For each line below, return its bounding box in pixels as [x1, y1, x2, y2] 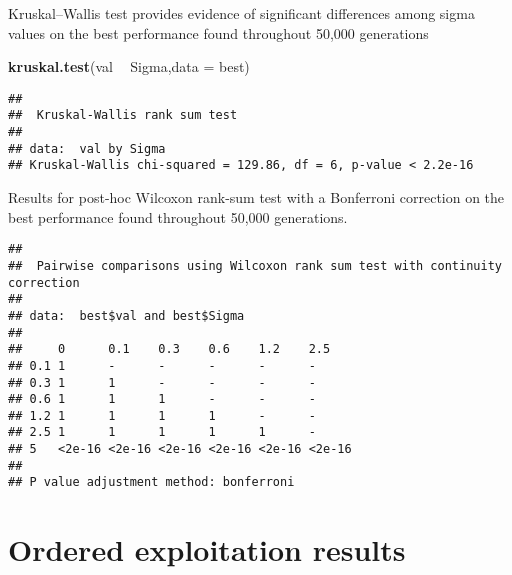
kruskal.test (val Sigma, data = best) [8, 56, 250, 77]
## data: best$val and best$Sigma [8, 308, 245, 323]
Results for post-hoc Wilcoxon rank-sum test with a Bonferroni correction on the [8, 187, 505, 208]
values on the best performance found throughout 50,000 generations [8, 22, 429, 43]
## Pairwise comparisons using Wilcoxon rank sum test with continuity [8, 258, 502, 273]
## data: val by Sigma [8, 141, 166, 156]
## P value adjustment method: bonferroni [8, 475, 295, 490]
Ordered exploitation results [8, 529, 406, 570]
